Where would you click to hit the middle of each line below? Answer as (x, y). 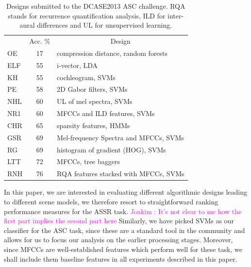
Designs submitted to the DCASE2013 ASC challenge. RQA (96, 6)
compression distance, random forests (112, 53)
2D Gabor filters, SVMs (92, 89)
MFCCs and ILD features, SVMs (106, 113)
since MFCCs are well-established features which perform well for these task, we (123, 249)
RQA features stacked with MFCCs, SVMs (121, 174)
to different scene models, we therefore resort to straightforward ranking (111, 201)
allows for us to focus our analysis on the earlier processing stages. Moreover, (118, 240)
